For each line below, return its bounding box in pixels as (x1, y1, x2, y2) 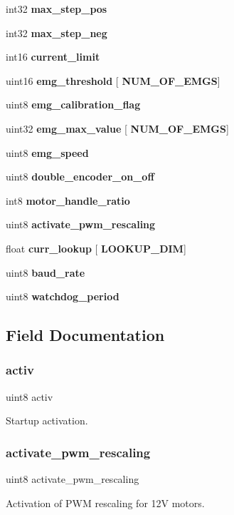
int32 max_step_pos (6, 1, 107, 16)
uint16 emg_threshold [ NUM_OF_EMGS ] (6, 73, 220, 88)
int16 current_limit (6, 49, 100, 64)
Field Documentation (6, 324, 165, 346)
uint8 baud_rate (6, 265, 85, 280)
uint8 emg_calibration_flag (6, 97, 141, 112)
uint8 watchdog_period (6, 289, 119, 304)
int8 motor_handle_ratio (6, 193, 130, 208)
